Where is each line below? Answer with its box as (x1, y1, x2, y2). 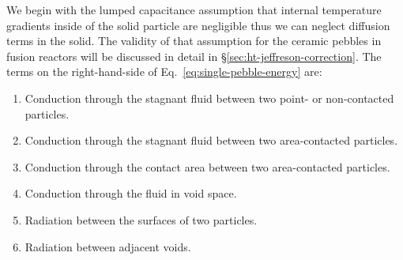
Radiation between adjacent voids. (24, 238, 191, 254)
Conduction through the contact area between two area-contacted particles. (24, 158, 390, 175)
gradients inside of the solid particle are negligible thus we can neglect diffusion (6, 17, 390, 33)
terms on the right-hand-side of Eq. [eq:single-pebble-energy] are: (6, 63, 322, 80)
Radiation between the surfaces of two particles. (24, 211, 258, 228)
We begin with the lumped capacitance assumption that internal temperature (6, 2, 382, 17)
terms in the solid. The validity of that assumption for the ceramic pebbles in (6, 32, 382, 49)
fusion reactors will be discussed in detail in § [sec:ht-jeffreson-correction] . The (6, 47, 382, 64)
